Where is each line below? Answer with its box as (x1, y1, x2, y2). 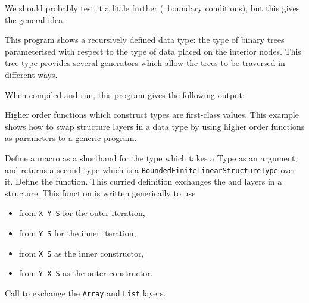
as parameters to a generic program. (5, 132, 137, 144)
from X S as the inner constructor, (18, 246, 144, 259)
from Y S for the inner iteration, (18, 227, 136, 239)
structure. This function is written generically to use (5, 186, 196, 199)
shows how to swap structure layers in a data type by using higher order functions (5, 120, 305, 132)
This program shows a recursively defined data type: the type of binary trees (5, 33, 285, 46)
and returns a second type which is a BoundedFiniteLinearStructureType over (5, 163, 296, 176)
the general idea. (5, 13, 65, 26)
